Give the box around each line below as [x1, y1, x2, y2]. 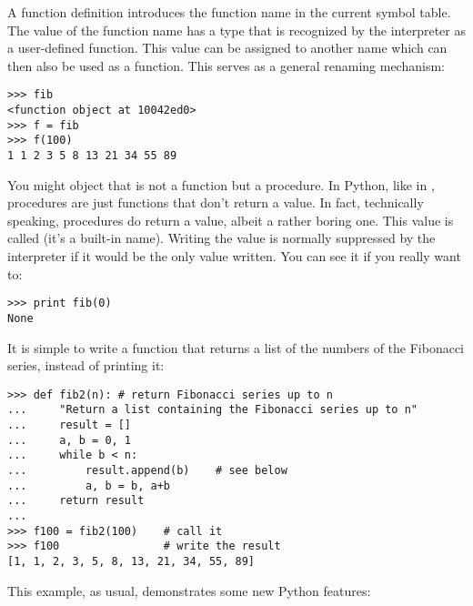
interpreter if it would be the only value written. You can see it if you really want [7, 247, 461, 266]
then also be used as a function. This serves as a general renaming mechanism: [7, 56, 445, 75]
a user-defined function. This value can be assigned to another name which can [7, 38, 448, 57]
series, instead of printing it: [7, 356, 165, 375]
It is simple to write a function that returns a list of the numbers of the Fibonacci [7, 338, 465, 357]
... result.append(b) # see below [7, 464, 287, 477]
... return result [7, 494, 145, 508]
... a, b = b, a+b [7, 479, 170, 492]
